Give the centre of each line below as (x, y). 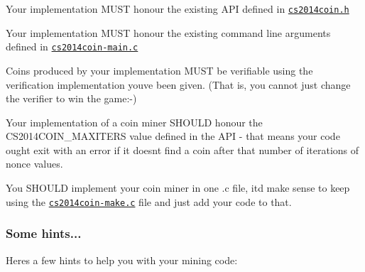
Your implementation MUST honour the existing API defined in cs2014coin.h (178, 9)
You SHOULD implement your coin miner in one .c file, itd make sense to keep (178, 188)
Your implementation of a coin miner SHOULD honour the (134, 122)
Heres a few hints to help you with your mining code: (122, 260)
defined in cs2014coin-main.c (72, 47)
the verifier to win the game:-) (71, 98)
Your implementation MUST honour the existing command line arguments (168, 32)
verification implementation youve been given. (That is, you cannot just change (178, 84)
